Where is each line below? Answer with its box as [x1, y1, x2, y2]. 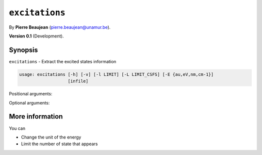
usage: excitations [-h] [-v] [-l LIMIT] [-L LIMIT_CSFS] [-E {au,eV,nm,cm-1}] [19, 71, 214, 77]
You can [9, 125, 26, 131]
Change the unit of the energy [21, 134, 82, 140]
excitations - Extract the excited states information [9, 58, 116, 64]
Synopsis [9, 46, 38, 54]
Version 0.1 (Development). [9, 33, 64, 39]
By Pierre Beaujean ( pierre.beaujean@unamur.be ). [9, 24, 111, 30]
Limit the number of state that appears [21, 141, 98, 147]
